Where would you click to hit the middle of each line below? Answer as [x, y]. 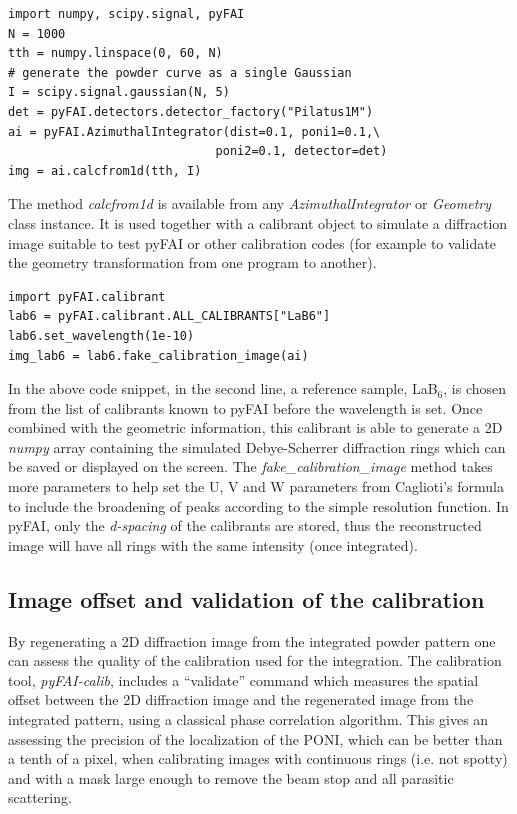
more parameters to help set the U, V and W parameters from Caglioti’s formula [256, 486]
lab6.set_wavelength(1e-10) [101, 335]
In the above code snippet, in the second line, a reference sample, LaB [223, 388]
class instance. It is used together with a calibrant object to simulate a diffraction [258, 222]
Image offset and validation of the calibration [246, 598]
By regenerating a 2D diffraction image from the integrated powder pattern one [252, 640]
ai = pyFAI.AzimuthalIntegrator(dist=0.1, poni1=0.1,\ [194, 131]
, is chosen [475, 388]
